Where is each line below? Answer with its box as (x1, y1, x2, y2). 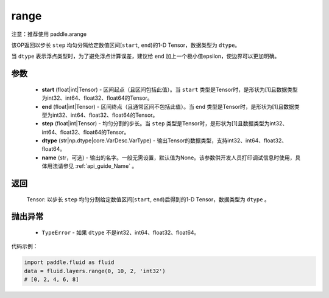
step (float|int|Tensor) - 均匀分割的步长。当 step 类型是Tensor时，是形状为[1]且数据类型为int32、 (41, 120, 288, 127)
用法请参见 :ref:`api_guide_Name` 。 (46, 162, 138, 170)
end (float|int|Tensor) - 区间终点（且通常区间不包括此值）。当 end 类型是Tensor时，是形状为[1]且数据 (41, 103, 295, 110)
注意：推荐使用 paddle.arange (11, 30, 87, 38)
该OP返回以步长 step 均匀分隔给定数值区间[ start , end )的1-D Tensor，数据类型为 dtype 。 (11, 41, 241, 49)
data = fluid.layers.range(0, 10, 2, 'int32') (24, 268, 166, 274)
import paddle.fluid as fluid (24, 259, 115, 266)
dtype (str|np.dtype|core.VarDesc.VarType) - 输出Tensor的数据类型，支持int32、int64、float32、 (41, 137, 288, 144)
